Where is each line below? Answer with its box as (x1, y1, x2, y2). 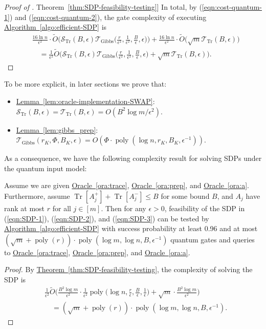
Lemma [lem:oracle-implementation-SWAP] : (16, 96, 155, 106)
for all (52, 202, 71, 213)
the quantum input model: (4, 162, 87, 173)
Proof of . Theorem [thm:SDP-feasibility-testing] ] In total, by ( (4, 2, 202, 12)
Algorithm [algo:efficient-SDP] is (4, 22, 107, 32)
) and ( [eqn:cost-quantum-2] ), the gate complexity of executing (9, 11, 207, 22)
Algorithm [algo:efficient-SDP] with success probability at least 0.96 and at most (4, 223, 258, 234)
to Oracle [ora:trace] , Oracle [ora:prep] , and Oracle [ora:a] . (4, 246, 190, 257)
